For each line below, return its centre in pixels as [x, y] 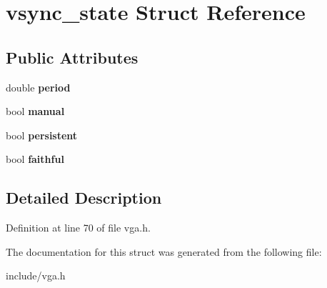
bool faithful [35, 159]
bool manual [35, 111]
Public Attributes [72, 57]
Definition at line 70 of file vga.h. [78, 228]
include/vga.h [36, 275]
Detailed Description [84, 198]
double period [38, 87]
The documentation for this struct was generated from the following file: [164, 251]
